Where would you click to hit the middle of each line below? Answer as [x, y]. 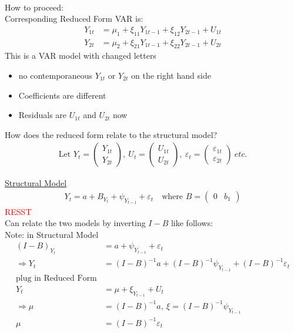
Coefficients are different [62, 95]
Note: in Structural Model [52, 234]
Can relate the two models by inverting [75, 223]
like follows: [192, 223]
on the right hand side [171, 75]
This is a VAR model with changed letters [81, 55]
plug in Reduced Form [56, 278]
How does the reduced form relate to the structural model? [111, 134]
